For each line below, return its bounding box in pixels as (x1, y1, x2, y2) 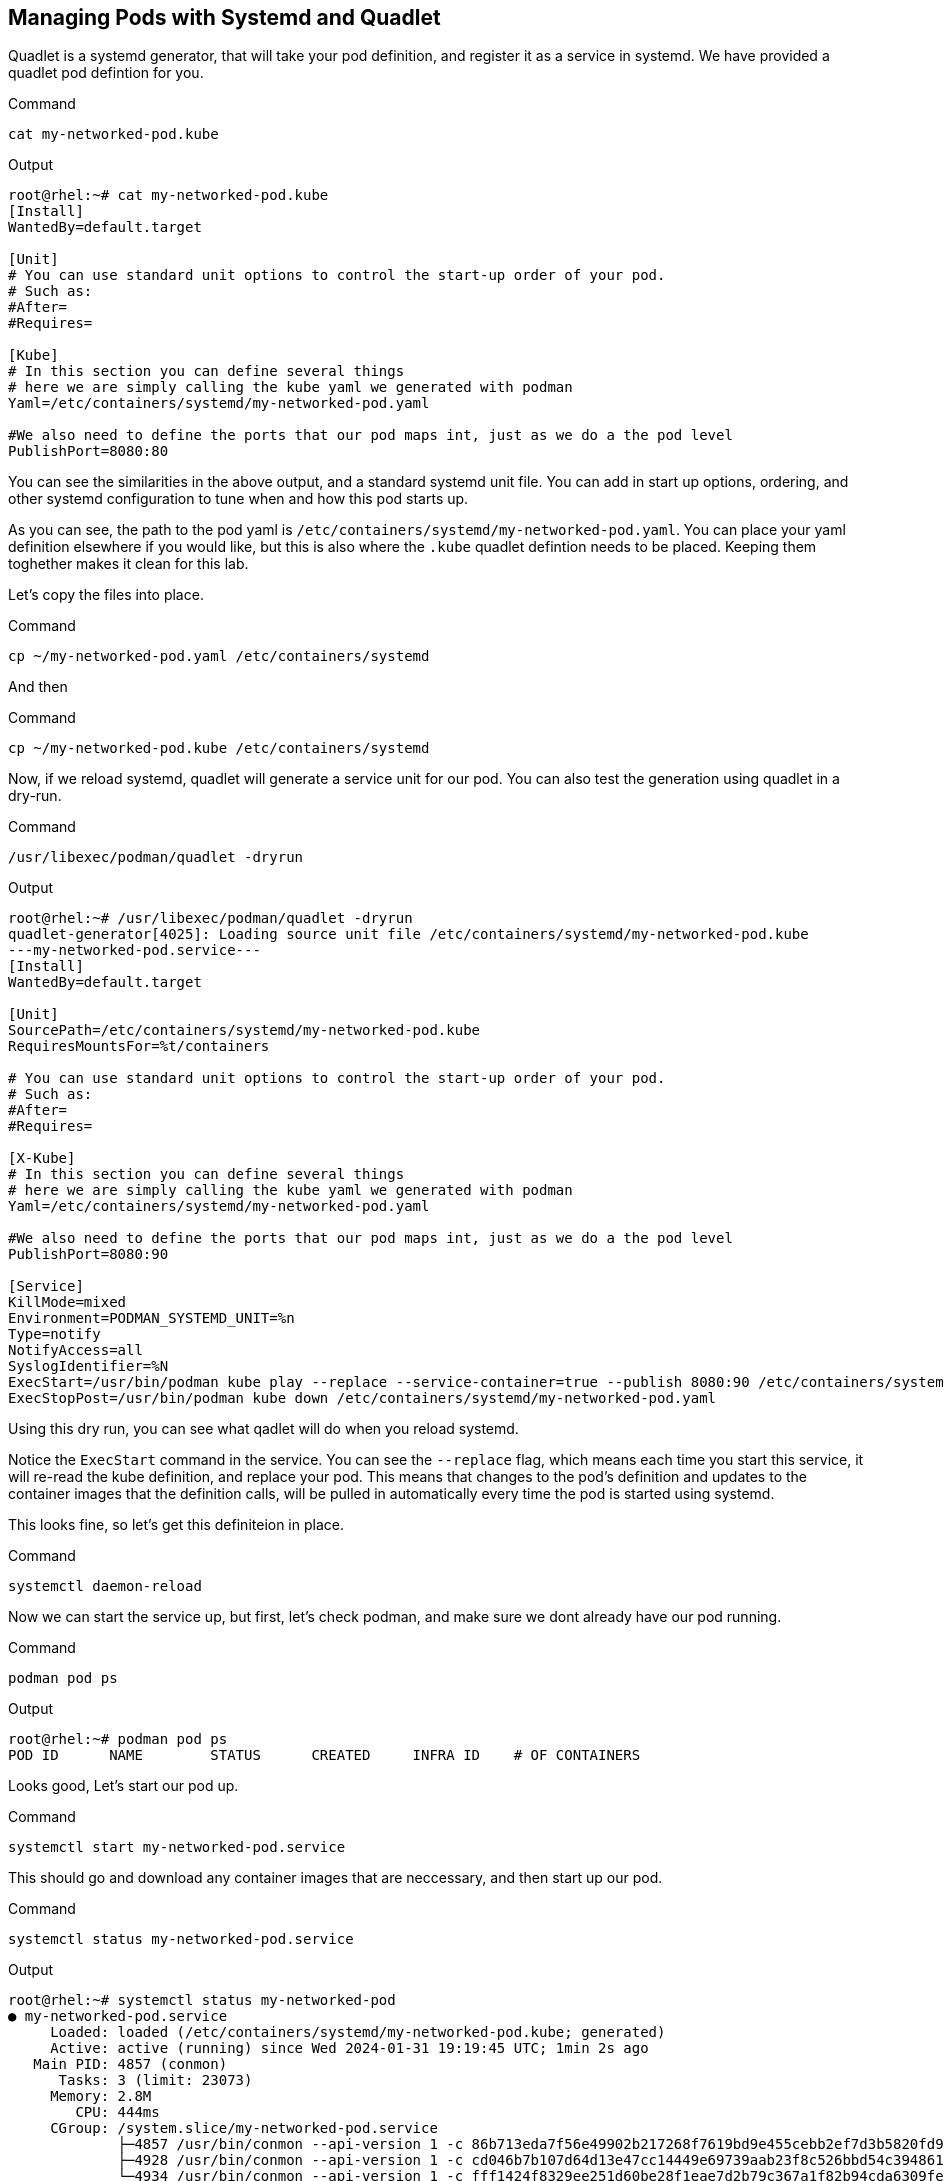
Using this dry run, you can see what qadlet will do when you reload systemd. (8, 1420, 519, 1438)
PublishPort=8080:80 (8, 443, 169, 460)
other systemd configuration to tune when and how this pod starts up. (8, 490, 469, 508)
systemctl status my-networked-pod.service (8, 1931, 354, 1948)
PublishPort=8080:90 (8, 1246, 169, 1263)
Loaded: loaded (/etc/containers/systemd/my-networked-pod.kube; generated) (50, 2024, 666, 2041)
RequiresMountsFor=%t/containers (8, 1038, 270, 1055)
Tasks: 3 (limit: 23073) (58, 2072, 253, 2089)
